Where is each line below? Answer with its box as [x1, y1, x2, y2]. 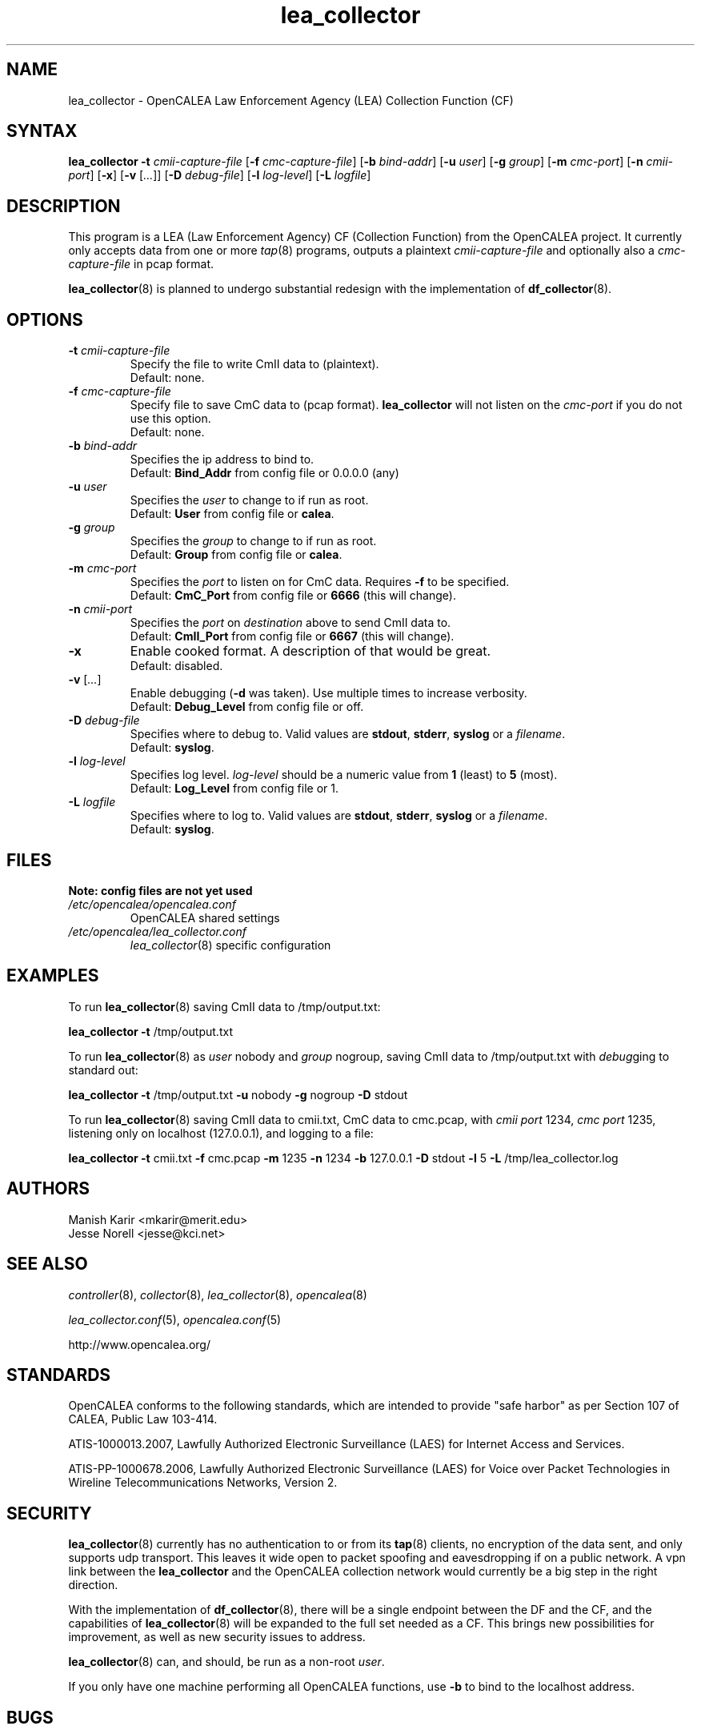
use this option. [130, 411, 211, 426]
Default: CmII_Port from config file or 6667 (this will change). [130, 629, 455, 644]
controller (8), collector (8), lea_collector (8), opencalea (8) [68, 1287, 367, 1302]
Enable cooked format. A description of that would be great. [130, 643, 491, 660]
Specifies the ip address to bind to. [130, 452, 314, 467]
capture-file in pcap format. [68, 257, 214, 271]
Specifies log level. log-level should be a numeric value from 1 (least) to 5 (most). [130, 768, 558, 782]
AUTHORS [6, 1178, 90, 1199]
